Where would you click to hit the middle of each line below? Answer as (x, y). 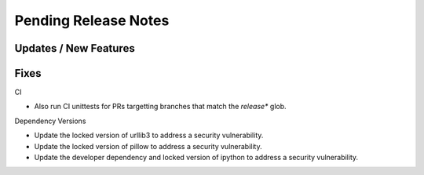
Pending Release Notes (92, 20)
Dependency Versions (50, 121)
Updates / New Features (75, 48)
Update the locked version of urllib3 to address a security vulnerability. (149, 135)
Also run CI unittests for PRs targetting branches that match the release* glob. (160, 107)
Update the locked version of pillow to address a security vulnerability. (148, 146)
